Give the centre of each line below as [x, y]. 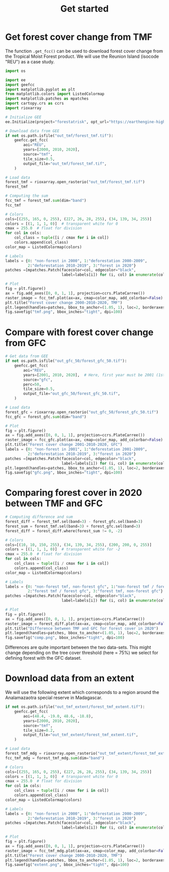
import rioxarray [23, 108]
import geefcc [20, 85]
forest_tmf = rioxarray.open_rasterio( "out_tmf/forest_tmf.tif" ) [75, 182]
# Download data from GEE [32, 131]
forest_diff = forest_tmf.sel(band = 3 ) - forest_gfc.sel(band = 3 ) [74, 522]
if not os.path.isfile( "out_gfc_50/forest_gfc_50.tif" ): [66, 361]
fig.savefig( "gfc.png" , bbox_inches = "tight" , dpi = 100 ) [64, 473]
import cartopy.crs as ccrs [35, 104]
